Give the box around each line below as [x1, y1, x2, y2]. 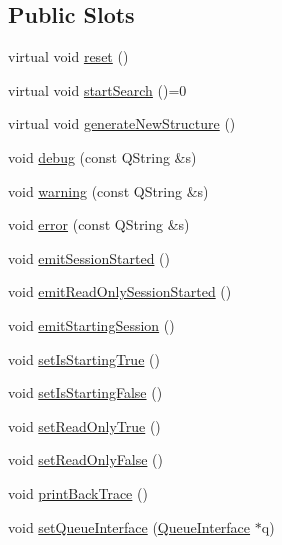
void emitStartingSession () [8, 314, 175, 335]
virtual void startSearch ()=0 [8, 79, 187, 100]
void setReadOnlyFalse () [8, 449, 163, 470]
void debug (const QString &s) [8, 146, 197, 167]
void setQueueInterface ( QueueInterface [8, 516, 251, 537]
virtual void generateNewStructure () [8, 113, 236, 134]
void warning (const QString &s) [8, 180, 209, 201]
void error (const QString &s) [8, 214, 190, 235]
